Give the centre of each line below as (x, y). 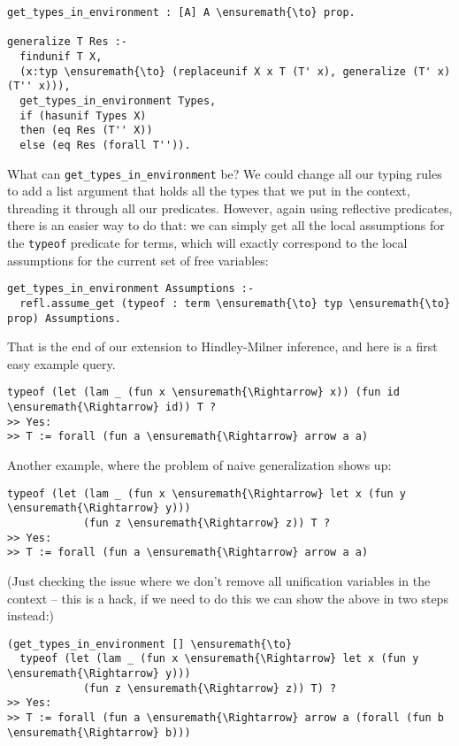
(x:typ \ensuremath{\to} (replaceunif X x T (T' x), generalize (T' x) (235, 71)
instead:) (31, 615)
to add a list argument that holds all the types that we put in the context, (209, 191)
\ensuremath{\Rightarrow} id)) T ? (112, 408)
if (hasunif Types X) (83, 115)
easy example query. (61, 363)
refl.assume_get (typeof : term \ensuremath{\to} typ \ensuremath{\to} (235, 303)
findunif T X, (61, 56)
